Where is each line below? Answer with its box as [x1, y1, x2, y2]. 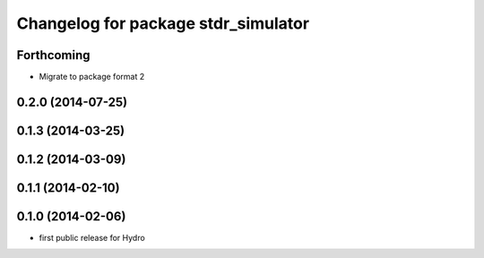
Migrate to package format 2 [39, 72, 145, 82]
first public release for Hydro [39, 233, 145, 244]
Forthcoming [16, 47, 91, 63]
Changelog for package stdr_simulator [16, 13, 309, 33]
